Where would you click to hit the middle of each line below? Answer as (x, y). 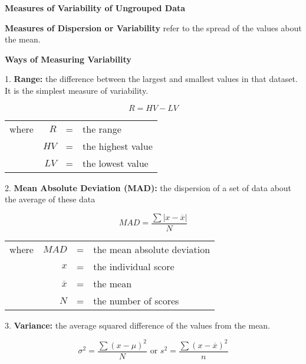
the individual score (134, 266)
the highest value (118, 146)
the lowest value (116, 163)
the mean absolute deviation (152, 249)
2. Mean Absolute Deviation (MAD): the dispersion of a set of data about (148, 187)
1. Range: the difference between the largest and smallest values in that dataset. (151, 79)
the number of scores (136, 300)
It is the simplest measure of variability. (77, 90)
